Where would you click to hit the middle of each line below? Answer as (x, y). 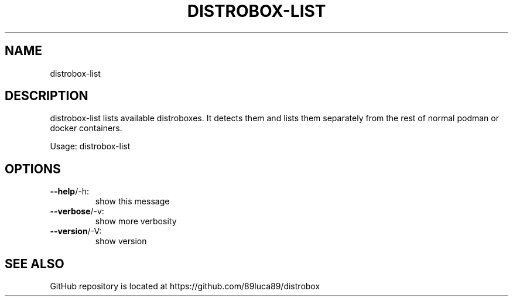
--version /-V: (76, 231)
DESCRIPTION (47, 96)
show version (121, 241)
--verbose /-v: (77, 211)
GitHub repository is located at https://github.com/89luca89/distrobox (185, 286)
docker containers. (86, 128)
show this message (132, 201)
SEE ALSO (35, 264)
